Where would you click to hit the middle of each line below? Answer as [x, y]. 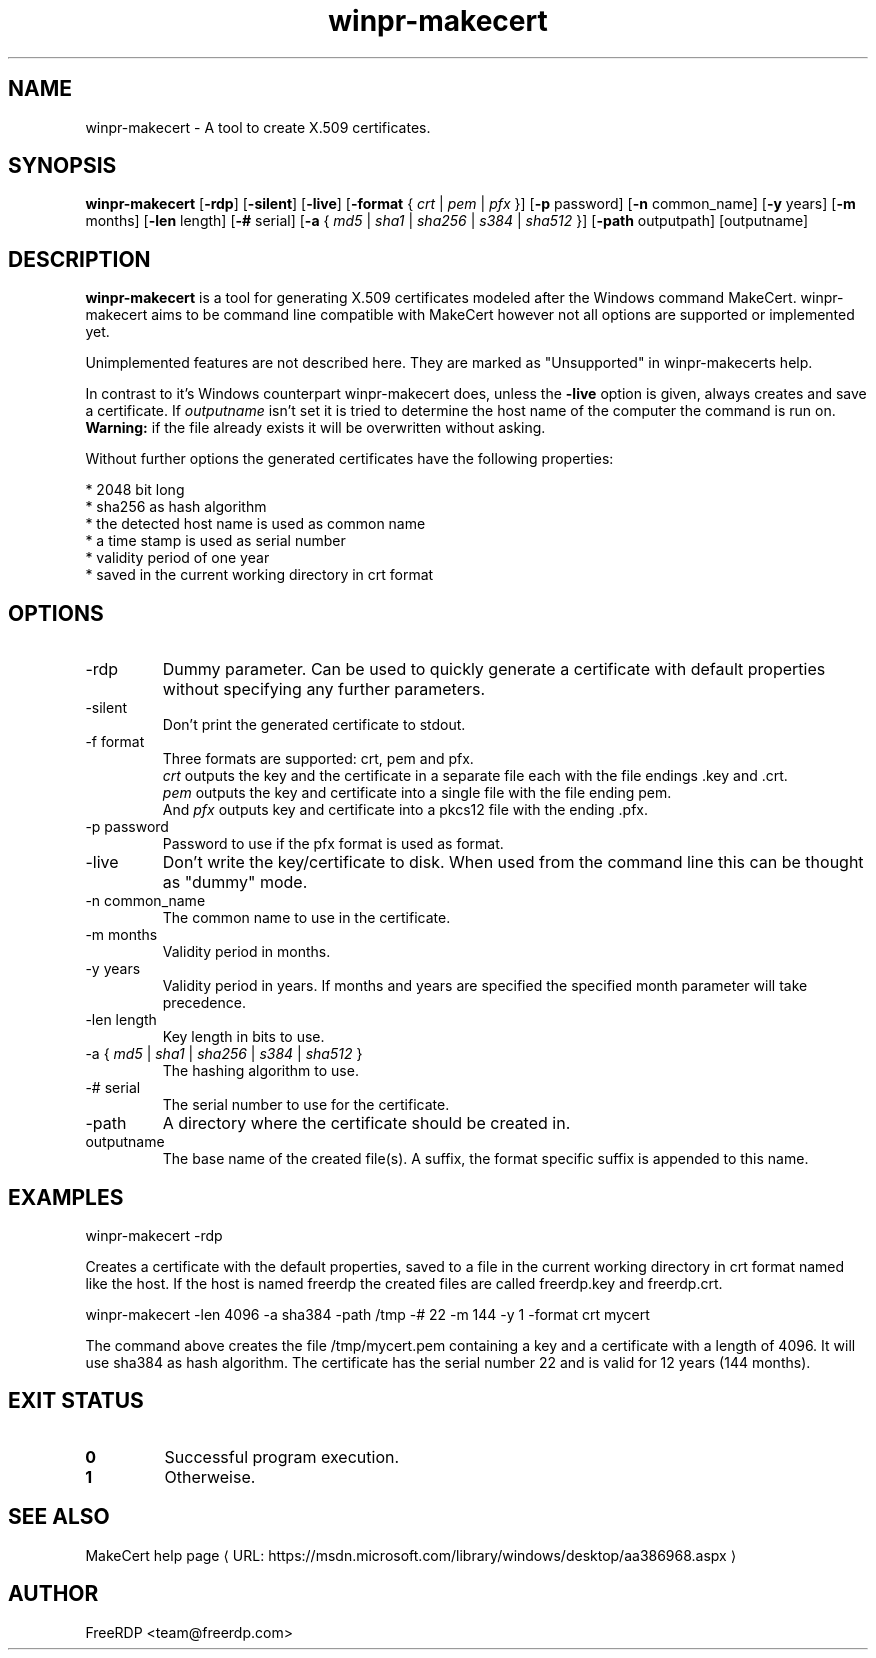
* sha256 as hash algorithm [176, 507]
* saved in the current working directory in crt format [259, 575]
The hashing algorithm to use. [260, 1071]
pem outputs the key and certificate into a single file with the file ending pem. [417, 793]
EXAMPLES [66, 1197]
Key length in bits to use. [243, 1037]
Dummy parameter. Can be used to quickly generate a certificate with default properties [494, 669]
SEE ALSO [59, 1517]
